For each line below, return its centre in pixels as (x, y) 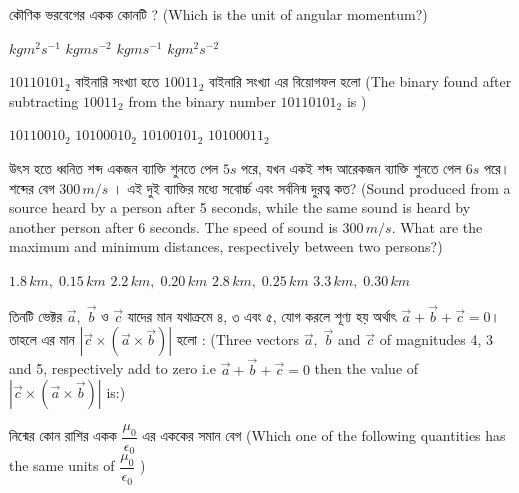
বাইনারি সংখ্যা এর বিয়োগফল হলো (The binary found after (360, 81)
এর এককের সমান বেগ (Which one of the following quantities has (324, 435)
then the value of (366, 368)
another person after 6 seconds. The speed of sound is (173, 226)
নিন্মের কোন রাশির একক (63, 435)
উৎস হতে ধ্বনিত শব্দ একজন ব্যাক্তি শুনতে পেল (114, 167)
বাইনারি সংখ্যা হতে (117, 81)
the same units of (62, 465)
